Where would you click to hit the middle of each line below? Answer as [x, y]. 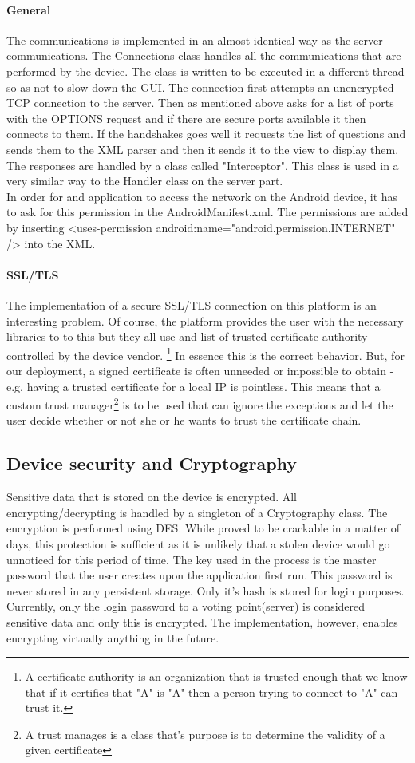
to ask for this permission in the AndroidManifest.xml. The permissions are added [207, 212]
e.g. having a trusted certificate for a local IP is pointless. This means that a [194, 386]
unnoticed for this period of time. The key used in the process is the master [192, 559]
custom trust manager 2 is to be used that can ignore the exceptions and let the [200, 403]
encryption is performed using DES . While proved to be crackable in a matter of [204, 528]
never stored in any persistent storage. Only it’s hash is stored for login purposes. [206, 590]
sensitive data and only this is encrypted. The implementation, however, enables [202, 621]
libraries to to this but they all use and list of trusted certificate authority [187, 336]
